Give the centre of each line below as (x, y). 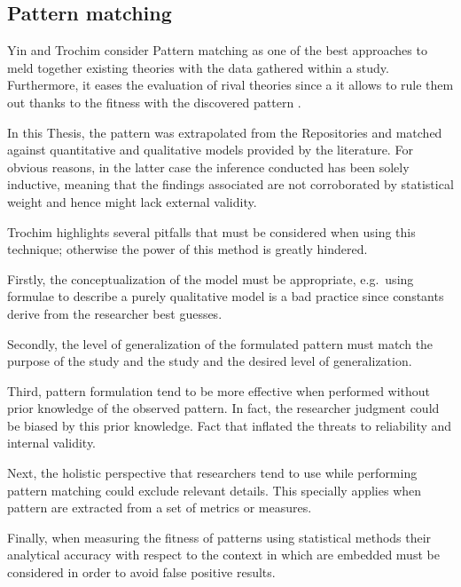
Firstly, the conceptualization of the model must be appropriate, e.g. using (211, 278)
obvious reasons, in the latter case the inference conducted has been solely (208, 167)
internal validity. (52, 443)
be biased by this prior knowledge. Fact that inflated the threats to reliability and (230, 425)
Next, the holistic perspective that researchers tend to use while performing (212, 473)
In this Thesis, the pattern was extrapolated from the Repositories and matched (225, 132)
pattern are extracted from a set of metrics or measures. (160, 508)
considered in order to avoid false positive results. (141, 572)
